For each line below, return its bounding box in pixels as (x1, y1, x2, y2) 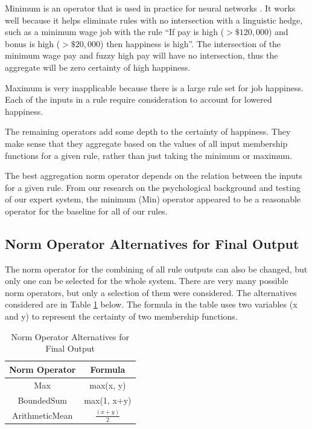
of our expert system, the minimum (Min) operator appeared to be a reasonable (5, 193, 301, 205)
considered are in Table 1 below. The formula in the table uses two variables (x (5, 298, 298, 311)
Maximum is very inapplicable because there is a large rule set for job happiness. (5, 81, 304, 94)
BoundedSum (18, 393, 67, 406)
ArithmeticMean (11, 408, 73, 421)
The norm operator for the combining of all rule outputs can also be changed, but (5, 262, 308, 275)
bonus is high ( (5, 37, 60, 50)
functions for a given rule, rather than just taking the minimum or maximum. (5, 149, 292, 161)
